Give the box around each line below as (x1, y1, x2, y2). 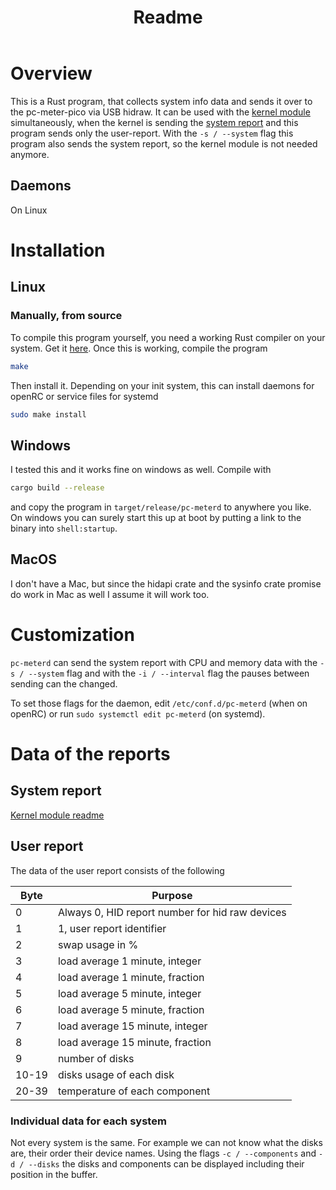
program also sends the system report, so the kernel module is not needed (10, 137, 318, 150)
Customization (10, 624, 135, 646)
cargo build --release (10, 483, 105, 493)
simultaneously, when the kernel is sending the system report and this (10, 116, 299, 128)
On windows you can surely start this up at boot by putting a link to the (10, 512, 302, 524)
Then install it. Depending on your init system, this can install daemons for (10, 379, 315, 391)
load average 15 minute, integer (57, 1019, 208, 1033)
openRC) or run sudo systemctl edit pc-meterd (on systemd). (10, 707, 266, 720)
